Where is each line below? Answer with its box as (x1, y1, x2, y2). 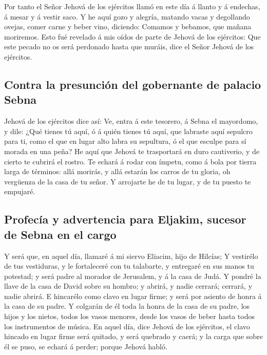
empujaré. (4, 186, 35, 197)
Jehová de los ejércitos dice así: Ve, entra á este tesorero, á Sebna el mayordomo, (4, 116, 258, 126)
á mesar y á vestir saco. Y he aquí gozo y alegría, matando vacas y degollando (4, 11, 250, 22)
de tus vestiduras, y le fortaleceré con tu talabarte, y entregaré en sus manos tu (4, 260, 254, 271)
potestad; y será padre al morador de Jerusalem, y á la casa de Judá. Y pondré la (4, 270, 261, 281)
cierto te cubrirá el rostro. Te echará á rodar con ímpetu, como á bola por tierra (4, 156, 257, 166)
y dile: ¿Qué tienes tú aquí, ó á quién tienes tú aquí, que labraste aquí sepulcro (4, 125, 253, 136)
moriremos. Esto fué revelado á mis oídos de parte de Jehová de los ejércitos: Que (4, 31, 261, 42)
